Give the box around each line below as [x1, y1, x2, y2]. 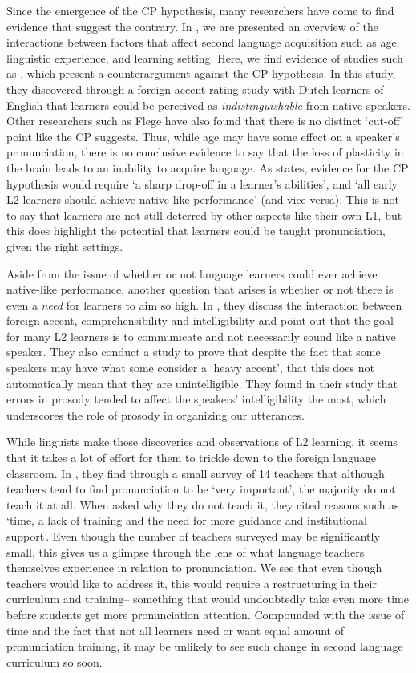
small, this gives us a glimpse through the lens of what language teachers [6, 543, 365, 560]
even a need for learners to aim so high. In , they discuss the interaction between [6, 296, 402, 313]
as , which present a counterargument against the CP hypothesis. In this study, [6, 65, 396, 82]
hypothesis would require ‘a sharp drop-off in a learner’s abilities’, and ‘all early [6, 175, 398, 192]
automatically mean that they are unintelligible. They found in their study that [6, 375, 398, 391]
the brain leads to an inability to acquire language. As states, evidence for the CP [6, 159, 409, 176]
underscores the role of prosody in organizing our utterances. [6, 406, 305, 423]
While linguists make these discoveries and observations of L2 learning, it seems [6, 433, 398, 450]
